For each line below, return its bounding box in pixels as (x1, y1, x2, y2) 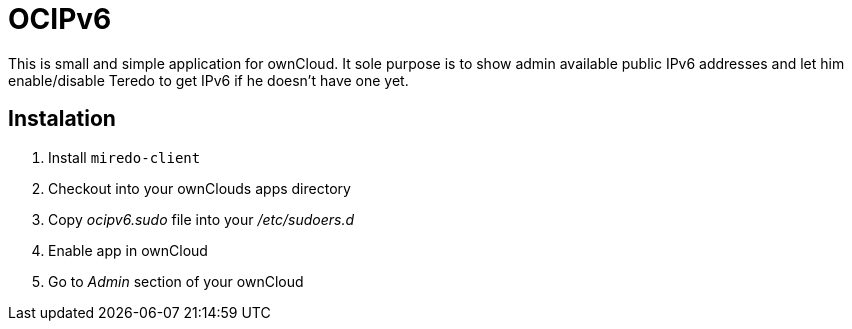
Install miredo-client (48, 148, 201, 166)
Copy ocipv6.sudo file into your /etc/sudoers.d (48, 210, 355, 228)
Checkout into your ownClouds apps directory (48, 179, 351, 197)
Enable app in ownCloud (48, 241, 208, 259)
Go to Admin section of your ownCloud (48, 272, 304, 290)
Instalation (8, 106, 116, 132)
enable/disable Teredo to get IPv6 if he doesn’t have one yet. (8, 71, 409, 89)
